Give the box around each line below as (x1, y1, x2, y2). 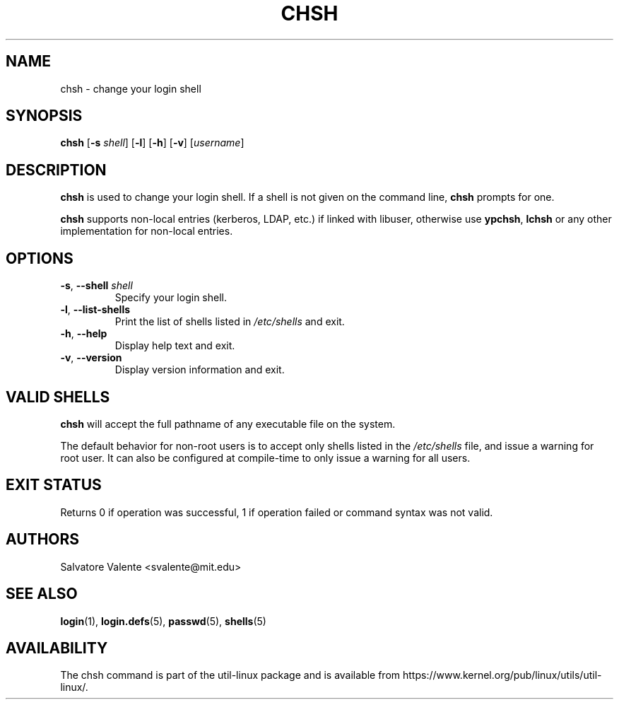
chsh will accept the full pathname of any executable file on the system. (60, 417, 396, 430)
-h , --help (60, 327, 107, 340)
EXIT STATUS (6, 476, 102, 494)
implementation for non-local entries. (60, 225, 233, 238)
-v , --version (60, 351, 122, 364)
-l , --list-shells (60, 303, 131, 316)
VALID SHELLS (6, 388, 110, 406)
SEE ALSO (6, 585, 78, 603)
